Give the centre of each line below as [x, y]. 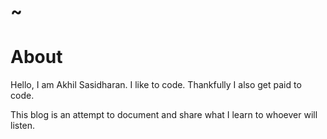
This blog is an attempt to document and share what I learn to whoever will [164, 115]
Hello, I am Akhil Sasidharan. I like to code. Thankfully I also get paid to [156, 85]
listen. [23, 126]
